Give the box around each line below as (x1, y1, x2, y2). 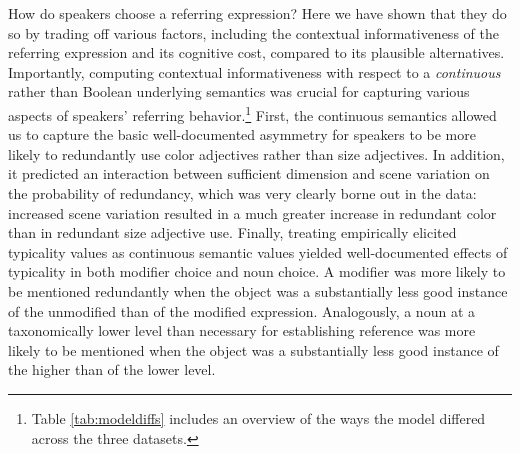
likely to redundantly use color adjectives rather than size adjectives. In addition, (8, 143, 505, 164)
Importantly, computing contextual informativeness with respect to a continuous (8, 61, 501, 82)
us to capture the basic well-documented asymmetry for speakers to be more (8, 124, 476, 145)
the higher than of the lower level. (8, 359, 216, 380)
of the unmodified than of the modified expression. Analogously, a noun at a (8, 300, 475, 321)
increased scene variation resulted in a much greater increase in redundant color (8, 202, 497, 223)
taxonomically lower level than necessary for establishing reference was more (8, 320, 476, 341)
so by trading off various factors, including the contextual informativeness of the (8, 22, 499, 43)
